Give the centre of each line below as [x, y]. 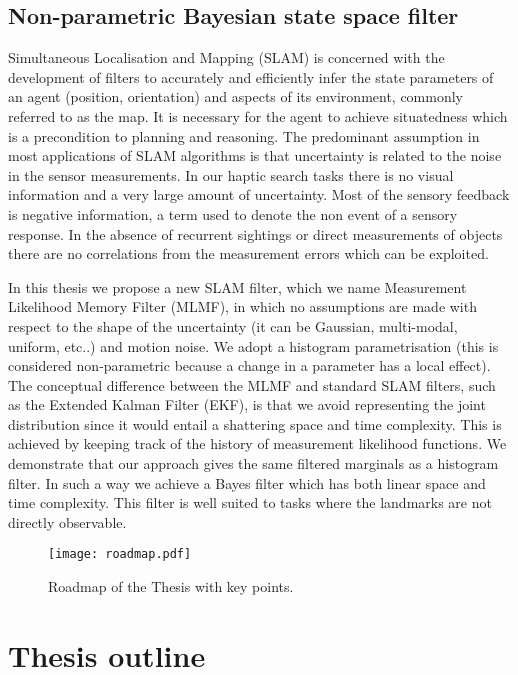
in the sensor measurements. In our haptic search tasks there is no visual [231, 174]
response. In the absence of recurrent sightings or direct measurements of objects [255, 233]
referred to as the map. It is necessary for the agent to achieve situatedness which [258, 115]
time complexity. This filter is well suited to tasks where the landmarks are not [250, 502]
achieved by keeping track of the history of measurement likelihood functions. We [257, 443]
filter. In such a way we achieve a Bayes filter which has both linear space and [247, 482]
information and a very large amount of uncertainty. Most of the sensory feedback [259, 194]
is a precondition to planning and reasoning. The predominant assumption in [244, 135]
